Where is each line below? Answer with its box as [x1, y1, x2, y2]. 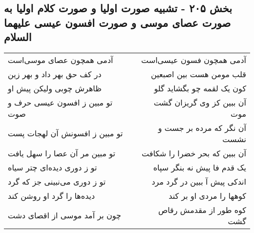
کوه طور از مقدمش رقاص [158, 204, 246, 215]
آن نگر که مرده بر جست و [158, 122, 246, 133]
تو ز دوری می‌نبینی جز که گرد [8, 175, 106, 187]
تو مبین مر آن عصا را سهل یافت [8, 147, 116, 159]
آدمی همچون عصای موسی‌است [8, 54, 113, 65]
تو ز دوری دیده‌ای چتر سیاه [8, 161, 97, 173]
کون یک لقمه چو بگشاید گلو [154, 82, 246, 94]
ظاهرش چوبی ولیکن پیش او [8, 82, 102, 94]
